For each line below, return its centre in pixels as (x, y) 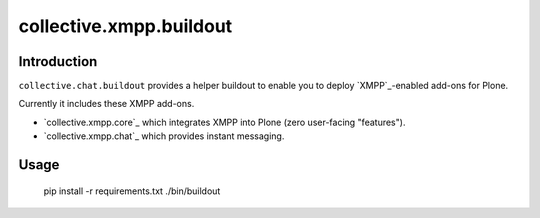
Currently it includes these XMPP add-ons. (106, 104)
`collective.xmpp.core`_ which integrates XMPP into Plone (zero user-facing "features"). (224, 122)
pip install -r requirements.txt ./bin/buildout (132, 191)
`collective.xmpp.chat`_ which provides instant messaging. (164, 136)
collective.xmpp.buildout (125, 26)
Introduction (58, 61)
